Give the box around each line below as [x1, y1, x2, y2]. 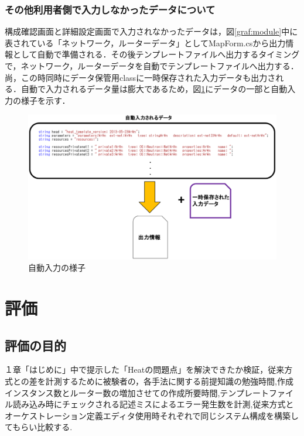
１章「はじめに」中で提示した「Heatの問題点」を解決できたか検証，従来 [5, 363, 285, 376]
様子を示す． [21, 94, 70, 106]
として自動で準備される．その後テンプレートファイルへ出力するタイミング [12, 48, 300, 60]
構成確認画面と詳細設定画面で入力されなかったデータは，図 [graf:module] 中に [5, 25, 298, 38]
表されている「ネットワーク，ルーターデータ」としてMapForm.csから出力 [5, 36, 286, 49]
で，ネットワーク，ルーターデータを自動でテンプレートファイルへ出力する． [5, 60, 299, 71]
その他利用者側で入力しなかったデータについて [5, 2, 216, 16]
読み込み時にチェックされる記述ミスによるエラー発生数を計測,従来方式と [12, 398, 294, 410]
